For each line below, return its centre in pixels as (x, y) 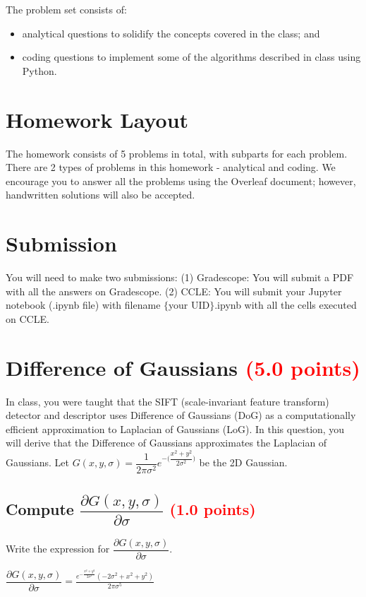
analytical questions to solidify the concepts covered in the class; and (171, 33)
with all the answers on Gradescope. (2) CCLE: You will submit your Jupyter (174, 291)
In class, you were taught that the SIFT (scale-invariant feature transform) (167, 401)
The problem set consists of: (66, 9)
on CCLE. (28, 318)
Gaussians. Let (37, 462)
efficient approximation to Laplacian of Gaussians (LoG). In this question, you (175, 428)
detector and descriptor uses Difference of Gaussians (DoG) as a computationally (181, 415)
